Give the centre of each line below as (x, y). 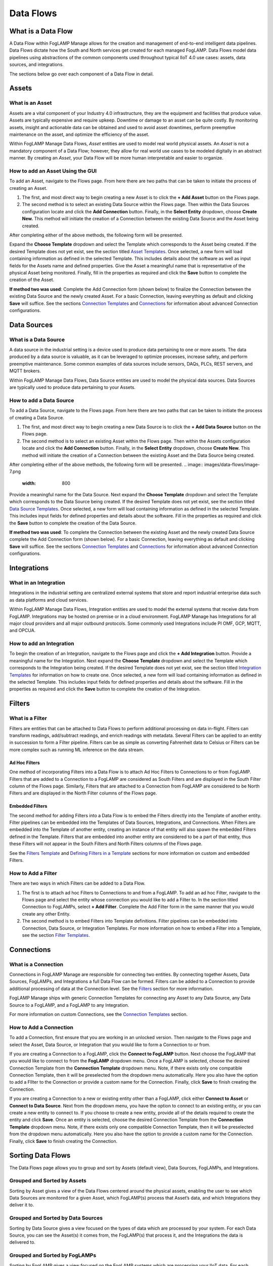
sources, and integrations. (37, 65)
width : (29, 483)
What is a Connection (36, 964)
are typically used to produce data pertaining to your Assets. (73, 387)
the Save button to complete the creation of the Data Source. (73, 523)
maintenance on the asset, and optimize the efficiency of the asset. (79, 134)
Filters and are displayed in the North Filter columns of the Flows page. (83, 793)
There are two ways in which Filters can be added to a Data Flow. (77, 883)
